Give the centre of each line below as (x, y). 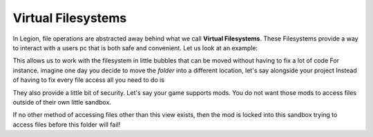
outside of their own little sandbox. (62, 102)
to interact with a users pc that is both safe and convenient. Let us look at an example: (135, 48)
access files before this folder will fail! (67, 125)
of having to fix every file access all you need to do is (89, 80)
